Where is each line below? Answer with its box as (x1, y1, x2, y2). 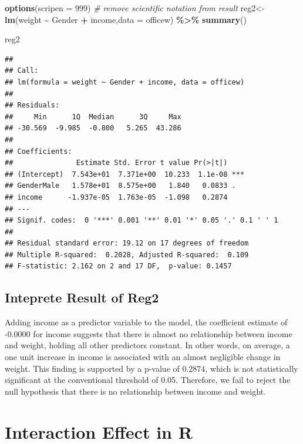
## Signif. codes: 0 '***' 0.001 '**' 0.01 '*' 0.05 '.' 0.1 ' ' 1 (5, 216, 278, 225)
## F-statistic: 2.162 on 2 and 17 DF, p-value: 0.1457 (5, 262, 232, 271)
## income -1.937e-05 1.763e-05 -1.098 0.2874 (5, 193, 228, 201)
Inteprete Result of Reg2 (5, 288, 159, 307)
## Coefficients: (5, 147, 72, 156)
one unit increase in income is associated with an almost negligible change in (5, 351, 281, 363)
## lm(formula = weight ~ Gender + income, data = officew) (5, 78, 245, 86)
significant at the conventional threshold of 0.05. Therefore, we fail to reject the (5, 374, 291, 386)
